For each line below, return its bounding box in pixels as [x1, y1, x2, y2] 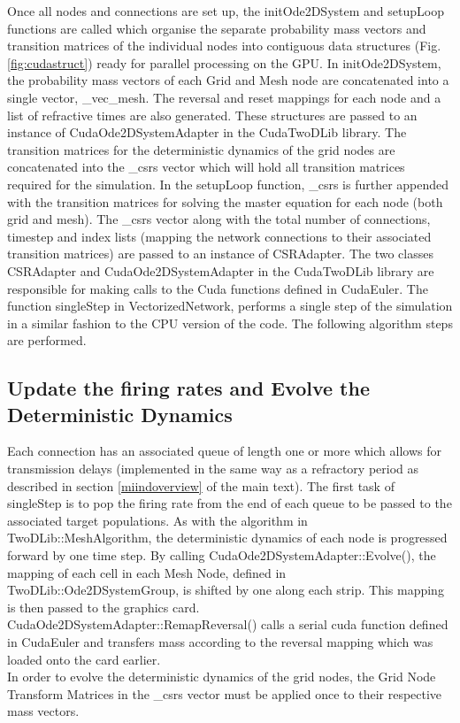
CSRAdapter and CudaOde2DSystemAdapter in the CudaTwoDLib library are [7, 261, 434, 280]
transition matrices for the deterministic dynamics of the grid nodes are [7, 140, 395, 158]
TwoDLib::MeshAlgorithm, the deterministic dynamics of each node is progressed [7, 528, 448, 547]
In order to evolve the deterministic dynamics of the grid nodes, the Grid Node [7, 667, 436, 686]
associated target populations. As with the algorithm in [7, 511, 308, 529]
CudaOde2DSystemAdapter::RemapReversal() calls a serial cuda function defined [7, 615, 448, 634]
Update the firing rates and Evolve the [7, 374, 370, 402]
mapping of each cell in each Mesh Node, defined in [7, 563, 287, 581]
